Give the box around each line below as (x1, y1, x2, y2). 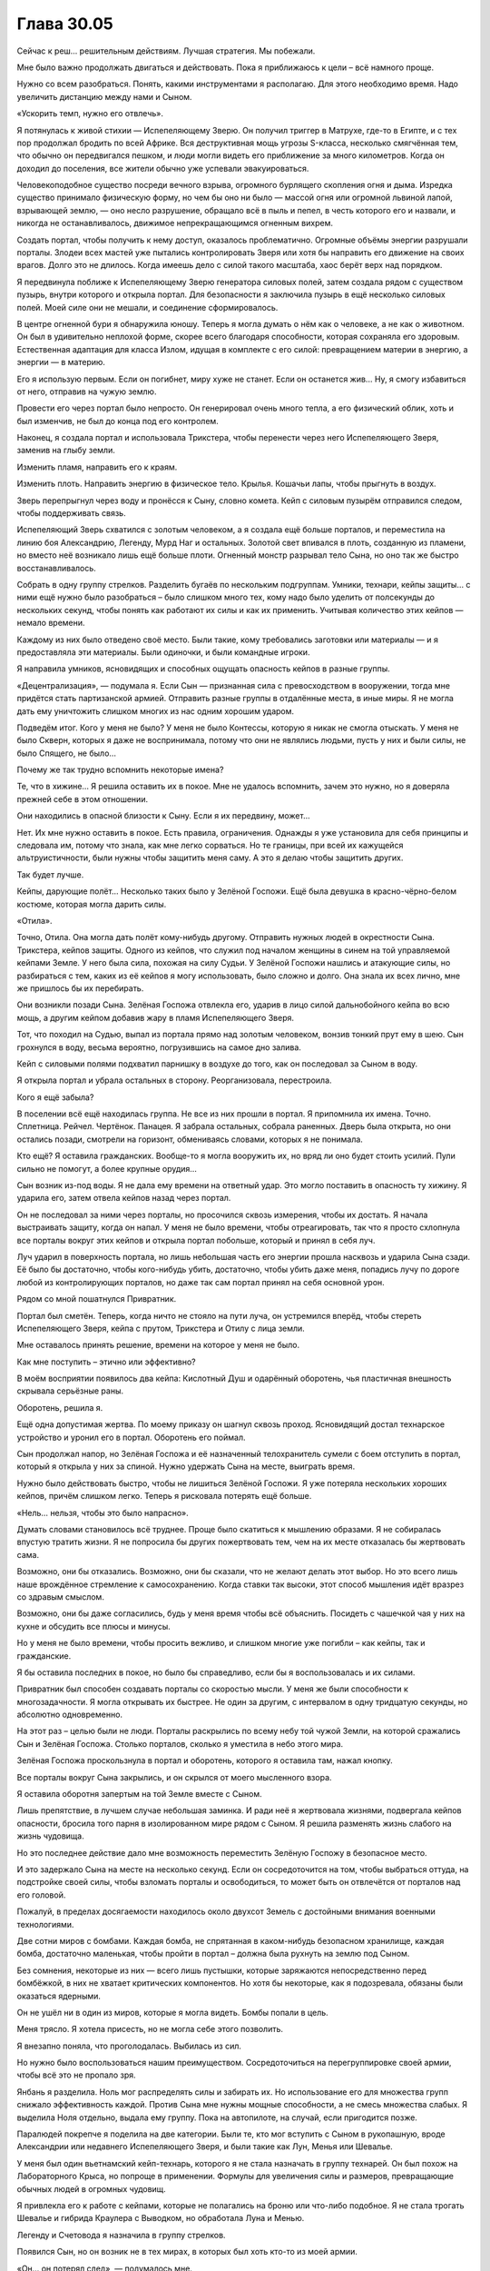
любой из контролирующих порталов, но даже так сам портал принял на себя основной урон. (16, 1276, 385, 1287)
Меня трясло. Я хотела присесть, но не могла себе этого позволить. (16, 2024, 284, 2035)
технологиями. (16, 1919, 74, 1929)
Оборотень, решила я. (16, 1402, 103, 1413)
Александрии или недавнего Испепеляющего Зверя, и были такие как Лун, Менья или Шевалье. (16, 2141, 394, 2152)
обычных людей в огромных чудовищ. (16, 2183, 167, 2194)
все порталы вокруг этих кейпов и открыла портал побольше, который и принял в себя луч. (16, 1235, 376, 1245)
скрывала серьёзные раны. (16, 1385, 124, 1396)
